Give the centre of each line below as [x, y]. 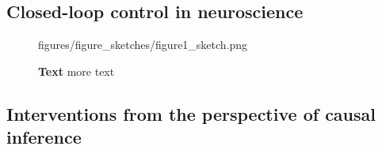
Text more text [76, 71]
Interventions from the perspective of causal [191, 113]
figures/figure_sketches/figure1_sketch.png [143, 45]
